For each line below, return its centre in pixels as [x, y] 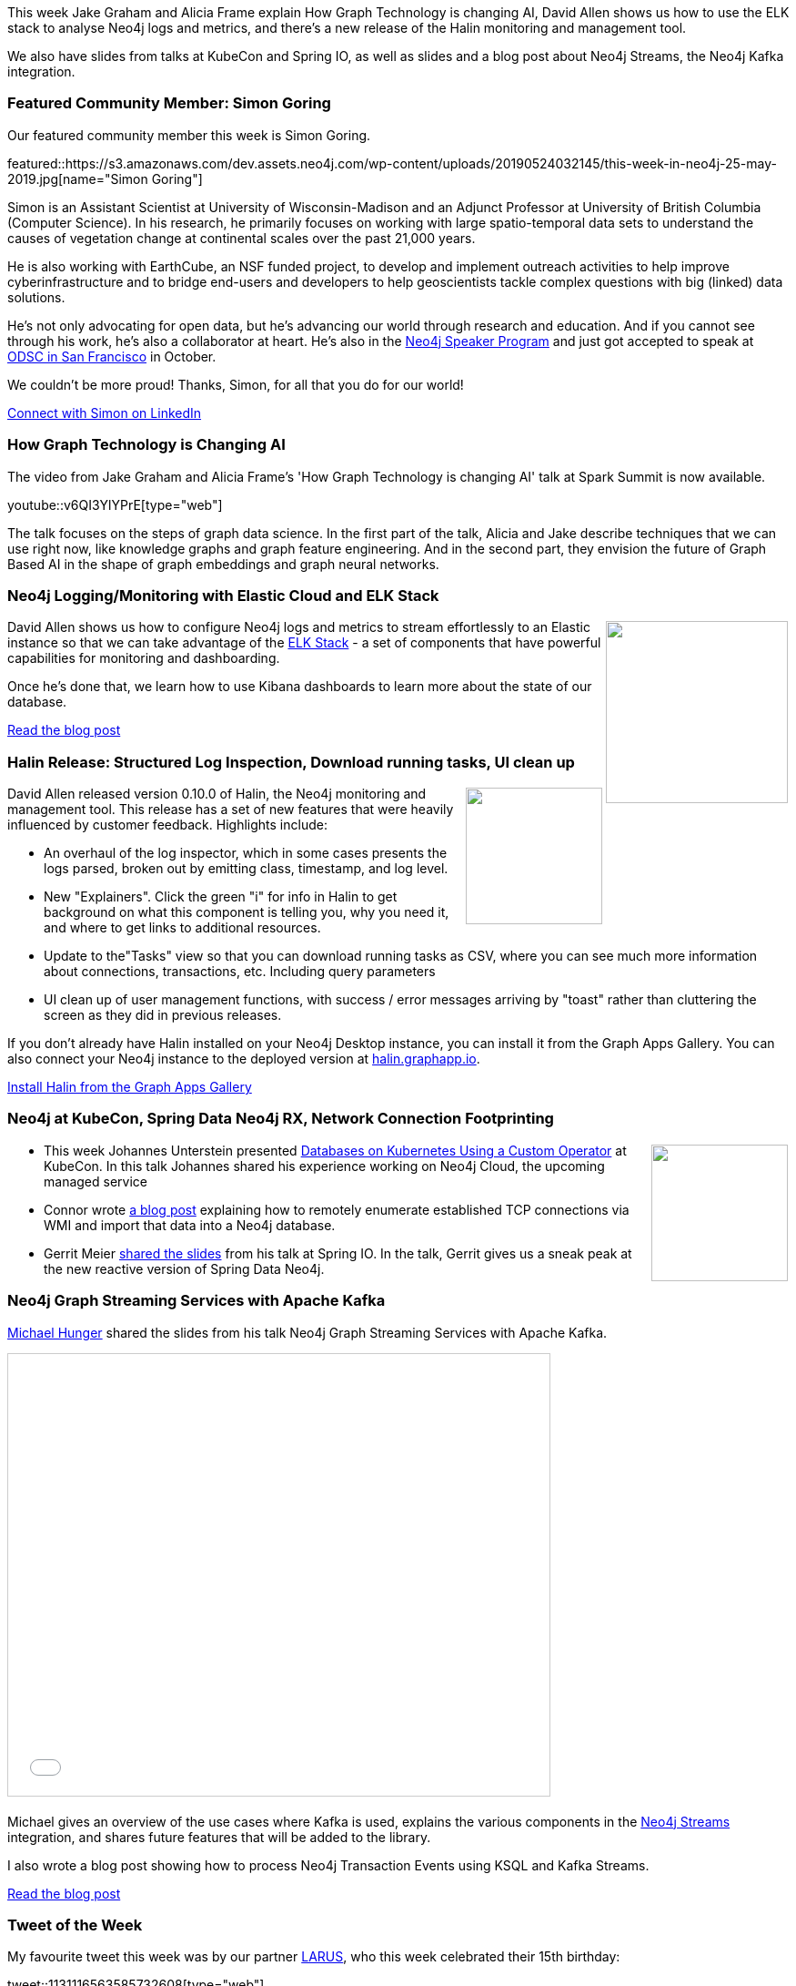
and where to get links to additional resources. [182, 927]
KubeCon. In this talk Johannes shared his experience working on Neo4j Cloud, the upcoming [324, 1166]
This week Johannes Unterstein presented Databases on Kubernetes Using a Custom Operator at [335, 1150]
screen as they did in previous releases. [163, 1015]
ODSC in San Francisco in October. [112, 356]
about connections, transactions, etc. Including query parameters [240, 971]
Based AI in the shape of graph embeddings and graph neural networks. [223, 564]
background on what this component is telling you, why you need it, [247, 912]
